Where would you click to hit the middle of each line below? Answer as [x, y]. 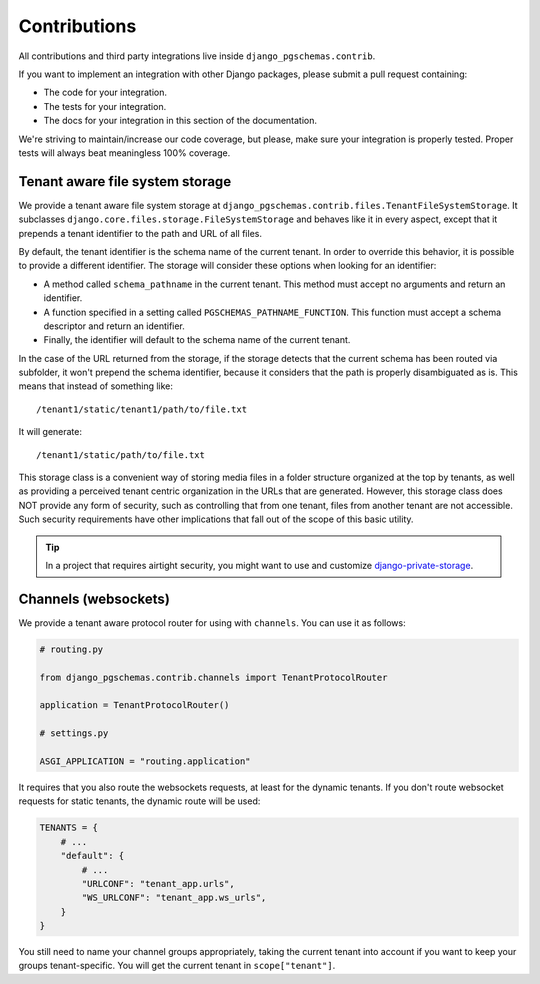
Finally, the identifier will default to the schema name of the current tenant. [197, 340]
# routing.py [71, 649]
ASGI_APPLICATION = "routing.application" [145, 761]
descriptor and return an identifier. [114, 326]
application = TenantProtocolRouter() [134, 705]
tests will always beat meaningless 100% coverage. [124, 152]
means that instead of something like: [96, 386]
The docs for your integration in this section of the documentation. [180, 121]
